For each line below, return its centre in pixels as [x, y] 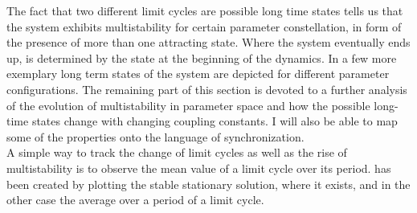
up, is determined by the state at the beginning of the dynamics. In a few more [202, 57]
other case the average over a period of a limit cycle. [135, 200]
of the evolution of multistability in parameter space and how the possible [188, 105]
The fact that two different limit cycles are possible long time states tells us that [205, 10]
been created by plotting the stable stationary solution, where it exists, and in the [208, 184]
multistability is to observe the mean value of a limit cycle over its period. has [199, 168]
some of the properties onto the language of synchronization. [155, 136]
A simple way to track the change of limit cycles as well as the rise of [177, 152]
